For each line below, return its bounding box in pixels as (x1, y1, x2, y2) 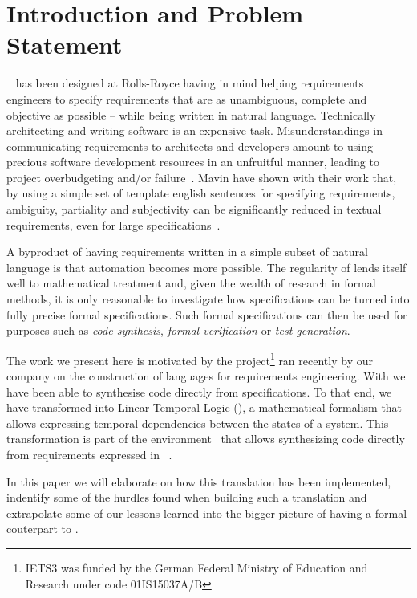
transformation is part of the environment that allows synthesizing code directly (6, 430, 405, 447)
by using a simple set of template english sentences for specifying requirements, (6, 185, 395, 201)
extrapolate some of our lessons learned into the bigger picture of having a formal (6, 504, 407, 521)
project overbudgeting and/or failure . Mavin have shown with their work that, (6, 169, 397, 185)
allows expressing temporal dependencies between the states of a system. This (6, 414, 389, 431)
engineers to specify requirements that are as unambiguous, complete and (6, 90, 367, 107)
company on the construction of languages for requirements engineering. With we (6, 368, 406, 384)
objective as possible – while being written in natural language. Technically (6, 106, 376, 123)
